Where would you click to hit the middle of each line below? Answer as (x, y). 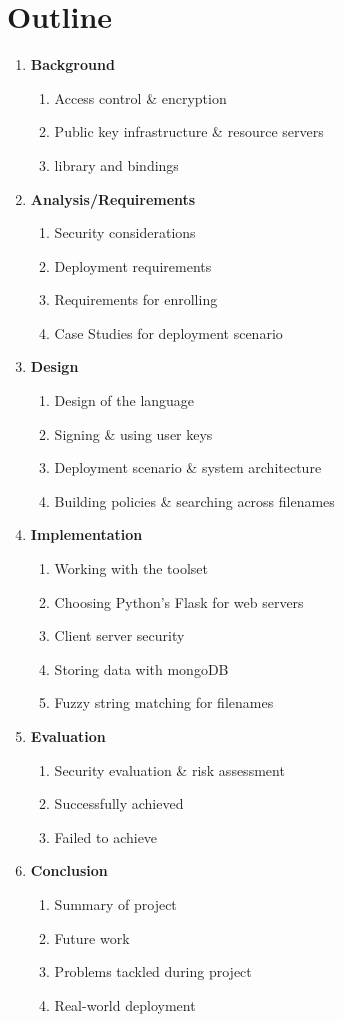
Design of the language (124, 400)
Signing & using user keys (133, 433)
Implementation (86, 534)
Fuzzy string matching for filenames (164, 702)
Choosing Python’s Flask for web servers (179, 601)
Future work (92, 937)
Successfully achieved (119, 803)
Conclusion (69, 870)
